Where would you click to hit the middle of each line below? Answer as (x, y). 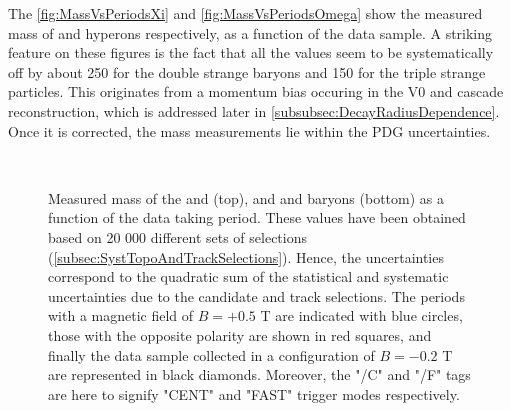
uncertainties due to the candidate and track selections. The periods (256, 295)
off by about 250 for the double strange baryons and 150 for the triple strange (247, 71)
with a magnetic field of (121, 315)
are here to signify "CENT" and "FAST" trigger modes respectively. (254, 393)
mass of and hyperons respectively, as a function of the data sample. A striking (250, 32)
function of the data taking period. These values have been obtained (257, 217)
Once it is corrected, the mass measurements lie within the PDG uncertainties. (249, 130)
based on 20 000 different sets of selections (177, 236)
